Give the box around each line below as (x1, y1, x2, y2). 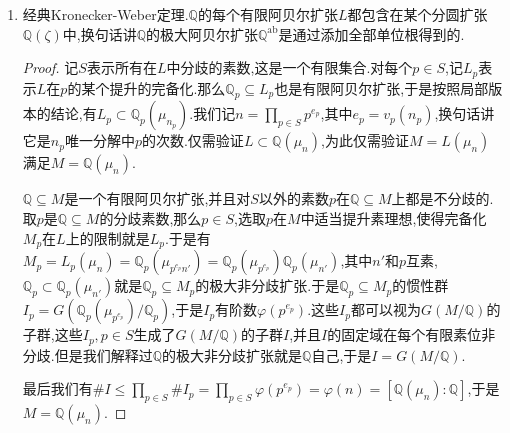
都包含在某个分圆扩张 (347, 4, 488, 24)
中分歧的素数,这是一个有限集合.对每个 (166, 57, 413, 78)
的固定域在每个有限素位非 (327, 324, 496, 345)
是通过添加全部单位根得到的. (278, 23, 465, 44)
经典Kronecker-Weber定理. (22, 4, 189, 24)
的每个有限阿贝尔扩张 (197, 4, 338, 24)
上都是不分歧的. (391, 188, 494, 209)
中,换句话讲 (62, 23, 137, 44)
